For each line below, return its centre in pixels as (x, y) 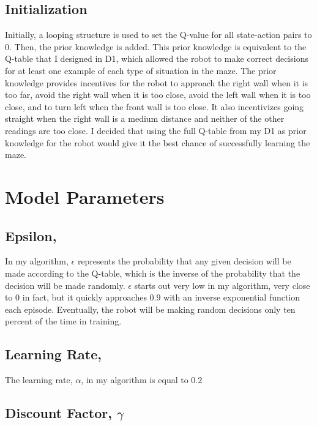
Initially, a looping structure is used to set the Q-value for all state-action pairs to (158, 35)
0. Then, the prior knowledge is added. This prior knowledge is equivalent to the (156, 46)
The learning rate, (39, 380)
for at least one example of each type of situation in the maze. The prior (141, 70)
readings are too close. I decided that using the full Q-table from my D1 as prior (156, 130)
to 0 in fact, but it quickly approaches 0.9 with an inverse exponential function (153, 297)
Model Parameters (85, 196)
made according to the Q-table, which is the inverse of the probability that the (153, 273)
